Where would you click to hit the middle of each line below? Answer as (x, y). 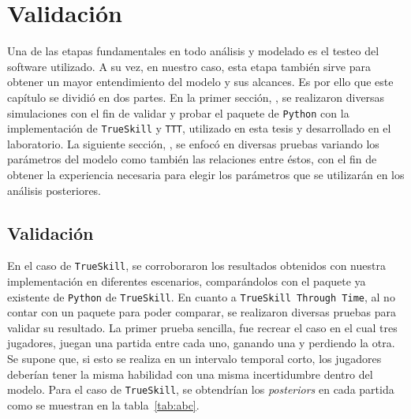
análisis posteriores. (54, 190)
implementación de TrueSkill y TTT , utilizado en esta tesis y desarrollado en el (199, 128)
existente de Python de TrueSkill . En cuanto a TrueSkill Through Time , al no (201, 296)
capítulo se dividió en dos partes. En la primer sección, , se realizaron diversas (196, 97)
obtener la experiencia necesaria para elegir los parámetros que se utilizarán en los (206, 174)
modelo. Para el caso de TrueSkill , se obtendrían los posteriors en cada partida (201, 389)
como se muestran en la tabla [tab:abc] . (103, 404)
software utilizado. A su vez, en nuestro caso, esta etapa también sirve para (189, 66)
